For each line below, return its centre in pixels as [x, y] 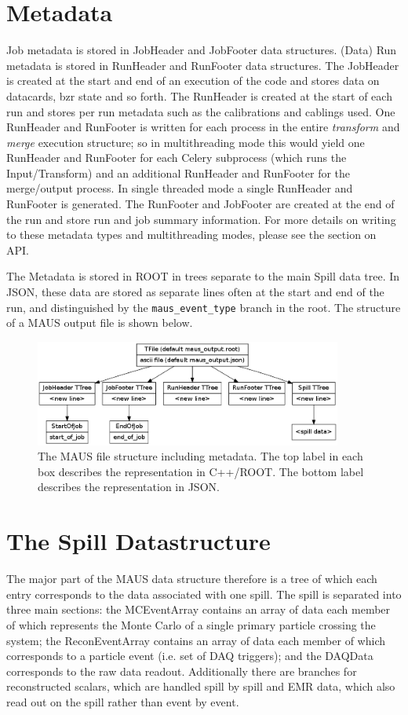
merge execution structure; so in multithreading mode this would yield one [186, 142]
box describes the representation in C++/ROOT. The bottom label [201, 471]
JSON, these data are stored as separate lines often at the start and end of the [195, 292]
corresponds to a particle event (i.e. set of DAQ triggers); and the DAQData [190, 656]
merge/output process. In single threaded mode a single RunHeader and [180, 188]
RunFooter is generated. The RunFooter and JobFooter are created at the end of [200, 204]
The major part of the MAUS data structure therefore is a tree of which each [192, 579]
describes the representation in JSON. [129, 487]
